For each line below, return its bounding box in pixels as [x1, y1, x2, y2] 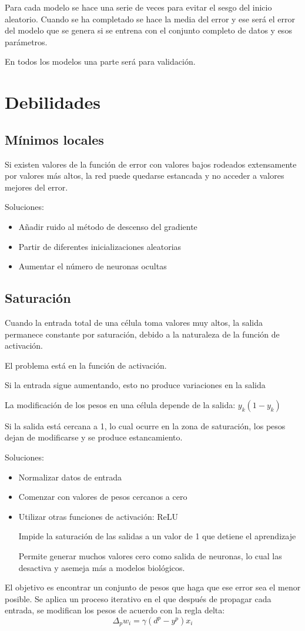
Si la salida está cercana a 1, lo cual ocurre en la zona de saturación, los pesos [5, 419, 286, 432]
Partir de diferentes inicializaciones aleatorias [18, 240, 182, 252]
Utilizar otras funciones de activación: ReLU [18, 510, 179, 522]
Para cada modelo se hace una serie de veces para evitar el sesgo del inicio [5, 1, 272, 13]
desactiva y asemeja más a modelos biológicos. [18, 561, 185, 573]
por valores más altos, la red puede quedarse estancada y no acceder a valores [5, 169, 284, 182]
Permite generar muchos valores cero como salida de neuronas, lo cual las [18, 550, 282, 562]
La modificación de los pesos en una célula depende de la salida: [5, 398, 236, 410]
